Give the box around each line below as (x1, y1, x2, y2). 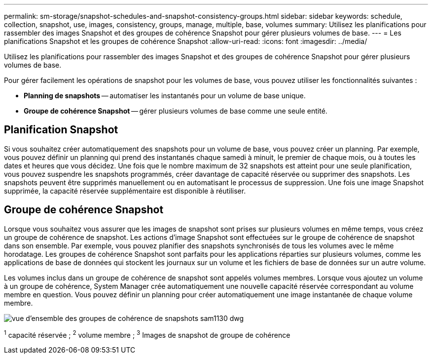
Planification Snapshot (4, 123, 118, 136)
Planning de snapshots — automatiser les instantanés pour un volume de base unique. (24, 91, 306, 100)
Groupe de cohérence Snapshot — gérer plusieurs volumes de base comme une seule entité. (24, 107, 327, 115)
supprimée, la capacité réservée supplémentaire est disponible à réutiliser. (4, 186, 246, 195)
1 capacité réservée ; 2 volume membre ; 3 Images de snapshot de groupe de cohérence (4, 329, 290, 339)
